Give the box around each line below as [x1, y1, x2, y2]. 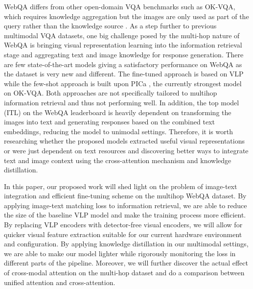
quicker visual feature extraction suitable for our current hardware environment [4, 229, 242, 239]
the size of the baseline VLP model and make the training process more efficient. [4, 210, 246, 220]
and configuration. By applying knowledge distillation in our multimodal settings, [4, 239, 249, 249]
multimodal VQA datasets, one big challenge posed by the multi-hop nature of [4, 30, 240, 40]
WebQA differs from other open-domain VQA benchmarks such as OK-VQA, [4, 1, 235, 11]
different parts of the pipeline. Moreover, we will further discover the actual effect [4, 258, 248, 268]
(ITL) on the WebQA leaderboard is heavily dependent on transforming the [4, 107, 231, 117]
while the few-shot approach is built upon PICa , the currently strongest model [4, 78, 242, 88]
